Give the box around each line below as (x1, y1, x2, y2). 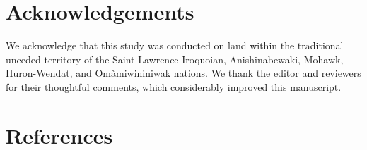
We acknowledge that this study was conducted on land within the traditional (6, 38, 344, 53)
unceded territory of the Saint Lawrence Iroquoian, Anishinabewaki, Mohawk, (6, 51, 344, 66)
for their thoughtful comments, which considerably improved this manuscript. (6, 79, 342, 94)
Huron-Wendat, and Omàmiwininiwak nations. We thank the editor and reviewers (6, 65, 361, 80)
